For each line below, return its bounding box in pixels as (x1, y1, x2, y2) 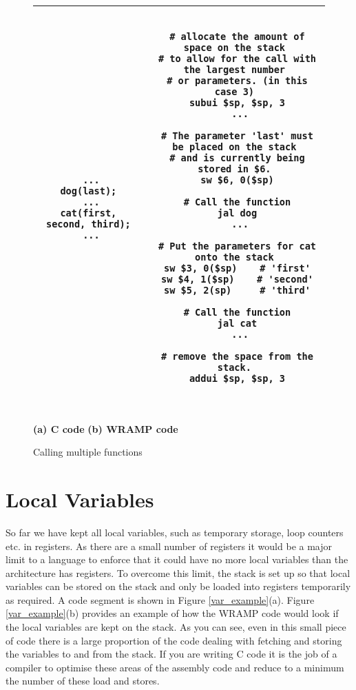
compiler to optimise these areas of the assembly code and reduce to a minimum (6, 660, 344, 674)
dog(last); (60, 185, 117, 196)
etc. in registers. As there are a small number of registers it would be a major (6, 538, 332, 553)
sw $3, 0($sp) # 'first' (164, 263, 311, 274)
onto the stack (195, 252, 274, 263)
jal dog (217, 207, 258, 219)
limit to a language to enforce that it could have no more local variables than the (6, 552, 348, 567)
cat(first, (60, 207, 117, 219)
